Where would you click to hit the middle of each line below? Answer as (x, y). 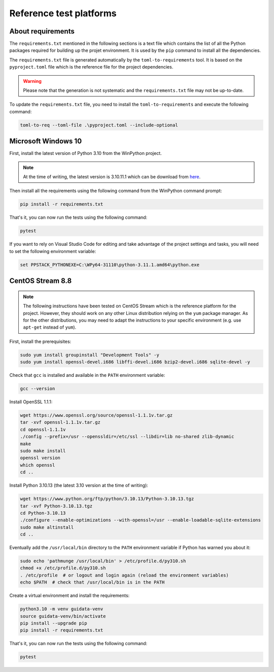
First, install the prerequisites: (40, 341)
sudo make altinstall (47, 527)
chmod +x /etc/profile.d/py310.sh (63, 568)
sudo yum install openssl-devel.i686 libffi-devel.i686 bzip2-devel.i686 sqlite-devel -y (135, 362)
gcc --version (38, 389)
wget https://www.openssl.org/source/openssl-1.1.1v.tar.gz (96, 415)
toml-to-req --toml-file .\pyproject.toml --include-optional (99, 125)
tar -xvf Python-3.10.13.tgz (56, 506)
